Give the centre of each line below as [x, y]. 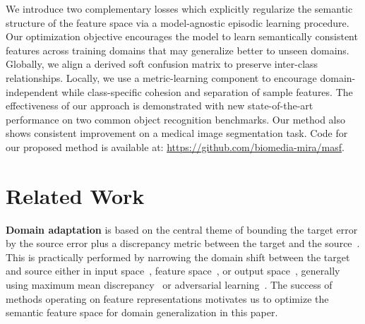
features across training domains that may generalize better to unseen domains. [178, 50]
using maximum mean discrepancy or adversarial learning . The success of [169, 285]
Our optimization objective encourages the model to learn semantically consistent [182, 36]
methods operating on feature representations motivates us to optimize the [167, 298]
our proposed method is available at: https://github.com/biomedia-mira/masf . [175, 146]
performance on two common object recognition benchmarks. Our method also [176, 119]
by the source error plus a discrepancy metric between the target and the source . [183, 243]
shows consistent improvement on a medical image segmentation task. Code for [177, 133]
